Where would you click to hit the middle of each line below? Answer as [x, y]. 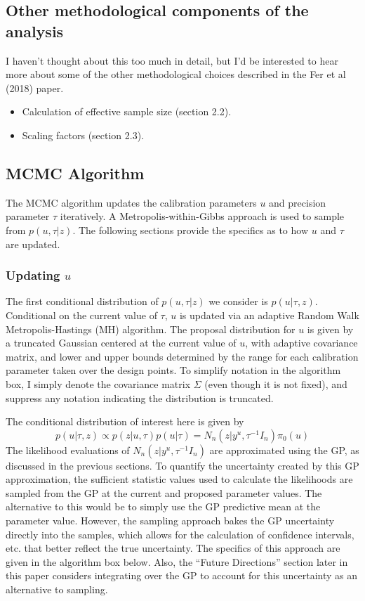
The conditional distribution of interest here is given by [125, 421]
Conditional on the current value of [81, 315]
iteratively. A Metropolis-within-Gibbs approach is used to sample [202, 216]
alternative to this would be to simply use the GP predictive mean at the [163, 506]
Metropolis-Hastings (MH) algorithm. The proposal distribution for [151, 329]
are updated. [33, 244]
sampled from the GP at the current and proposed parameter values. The [164, 492]
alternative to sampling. [57, 589]
